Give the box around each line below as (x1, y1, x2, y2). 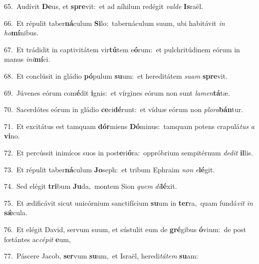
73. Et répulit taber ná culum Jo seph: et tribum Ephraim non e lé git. (4, 164, 215, 174)
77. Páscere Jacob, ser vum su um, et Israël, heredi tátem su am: (4, 251, 198, 261)
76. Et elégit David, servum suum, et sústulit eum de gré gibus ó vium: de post (4, 224, 247, 234)
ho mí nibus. (4, 27, 38, 38)
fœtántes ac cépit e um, (4, 234, 71, 244)
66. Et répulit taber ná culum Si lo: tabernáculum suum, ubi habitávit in (4, 17, 225, 28)
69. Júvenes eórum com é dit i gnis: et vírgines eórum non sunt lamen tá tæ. (4, 87, 230, 98)
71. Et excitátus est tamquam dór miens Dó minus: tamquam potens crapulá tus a (4, 121, 255, 131)
